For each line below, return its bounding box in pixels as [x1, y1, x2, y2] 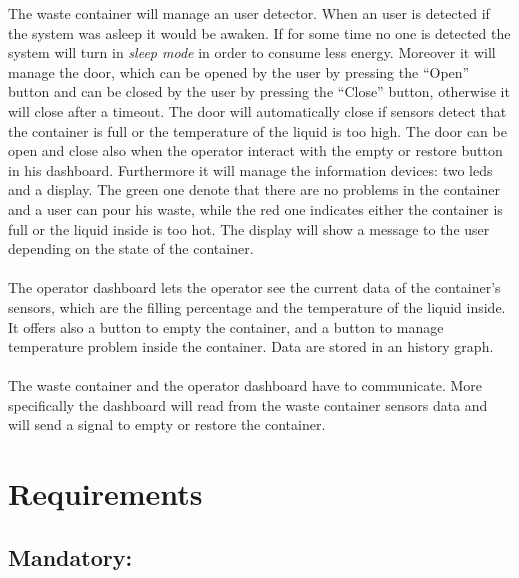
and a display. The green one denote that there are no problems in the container [8, 179, 500, 200]
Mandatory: [8, 541, 133, 572]
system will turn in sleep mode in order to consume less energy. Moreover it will [8, 42, 496, 63]
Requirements [8, 473, 203, 514]
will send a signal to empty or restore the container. [8, 414, 326, 435]
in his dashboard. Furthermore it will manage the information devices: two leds [8, 159, 493, 180]
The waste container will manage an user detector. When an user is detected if [8, 3, 490, 23]
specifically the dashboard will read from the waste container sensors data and [8, 394, 488, 415]
